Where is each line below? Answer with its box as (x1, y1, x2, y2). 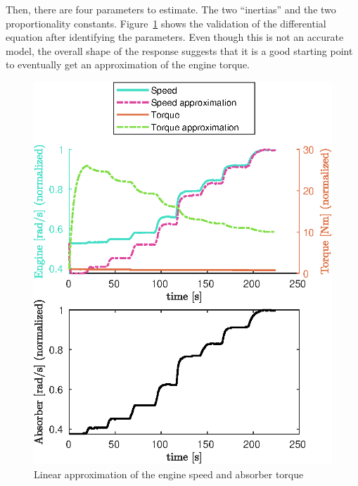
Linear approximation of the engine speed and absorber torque (34, 466, 304, 481)
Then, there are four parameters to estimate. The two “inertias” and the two (6, 2, 336, 16)
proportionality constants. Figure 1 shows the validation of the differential (6, 15, 326, 30)
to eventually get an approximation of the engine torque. (6, 57, 250, 72)
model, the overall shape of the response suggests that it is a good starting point (6, 43, 353, 58)
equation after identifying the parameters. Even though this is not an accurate (6, 30, 344, 44)
